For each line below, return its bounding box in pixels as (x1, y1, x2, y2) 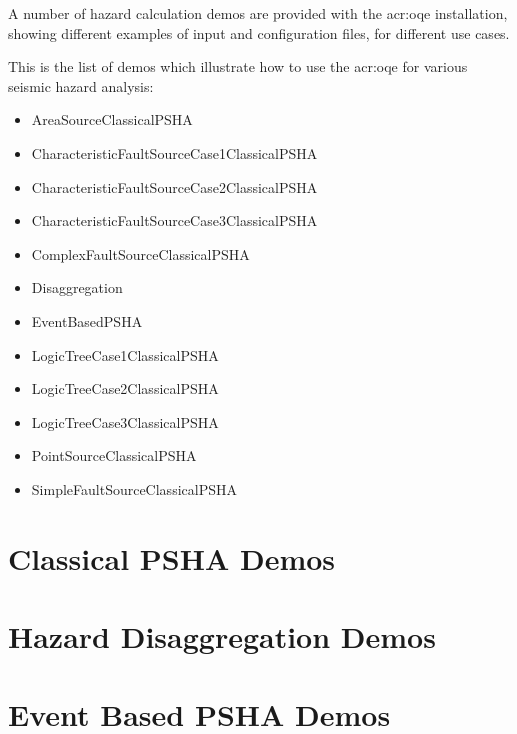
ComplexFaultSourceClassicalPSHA (31, 243, 250, 264)
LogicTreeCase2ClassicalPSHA (31, 378, 219, 399)
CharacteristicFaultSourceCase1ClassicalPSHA (31, 142, 318, 163)
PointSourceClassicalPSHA (31, 445, 197, 466)
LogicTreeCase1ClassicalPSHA (31, 344, 219, 365)
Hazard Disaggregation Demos (8, 616, 436, 657)
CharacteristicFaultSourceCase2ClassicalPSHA (31, 176, 318, 197)
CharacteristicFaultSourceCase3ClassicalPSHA (31, 210, 318, 231)
